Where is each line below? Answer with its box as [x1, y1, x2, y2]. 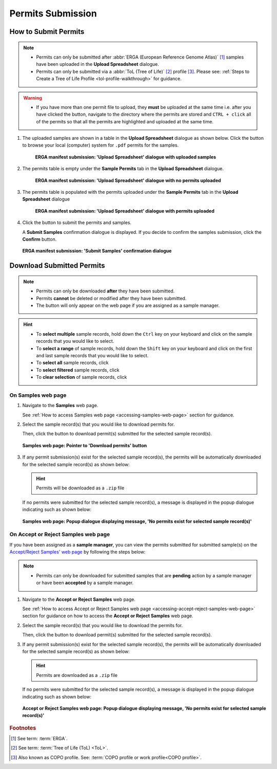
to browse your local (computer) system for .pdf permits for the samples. [22, 142, 179, 149]
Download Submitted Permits [9, 261, 105, 270]
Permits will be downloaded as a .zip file [36, 485, 125, 491]
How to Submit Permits [9, 27, 85, 36]
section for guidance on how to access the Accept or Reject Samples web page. [22, 613, 193, 619]
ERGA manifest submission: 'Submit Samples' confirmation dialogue [22, 248, 172, 254]
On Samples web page [9, 391, 67, 398]
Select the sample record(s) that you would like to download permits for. [22, 422, 175, 427]
